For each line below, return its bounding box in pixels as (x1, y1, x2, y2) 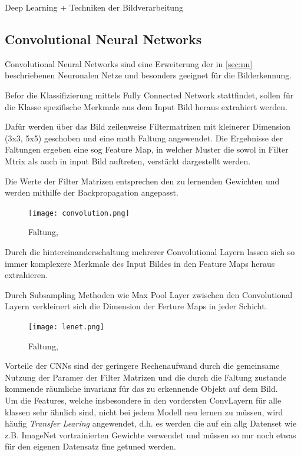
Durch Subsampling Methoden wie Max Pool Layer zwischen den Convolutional (5, 288, 293, 300)
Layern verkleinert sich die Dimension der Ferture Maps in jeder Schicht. (5, 300, 267, 312)
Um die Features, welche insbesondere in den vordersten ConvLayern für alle (5, 394, 282, 406)
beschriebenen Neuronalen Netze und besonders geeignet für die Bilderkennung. (5, 69, 292, 81)
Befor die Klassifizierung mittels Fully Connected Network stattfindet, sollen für (5, 88, 294, 101)
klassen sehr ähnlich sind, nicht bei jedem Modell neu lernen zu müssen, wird (5, 405, 283, 418)
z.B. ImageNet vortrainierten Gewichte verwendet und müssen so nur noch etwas (5, 428, 296, 441)
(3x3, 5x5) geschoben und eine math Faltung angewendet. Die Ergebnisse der (5, 131, 283, 144)
